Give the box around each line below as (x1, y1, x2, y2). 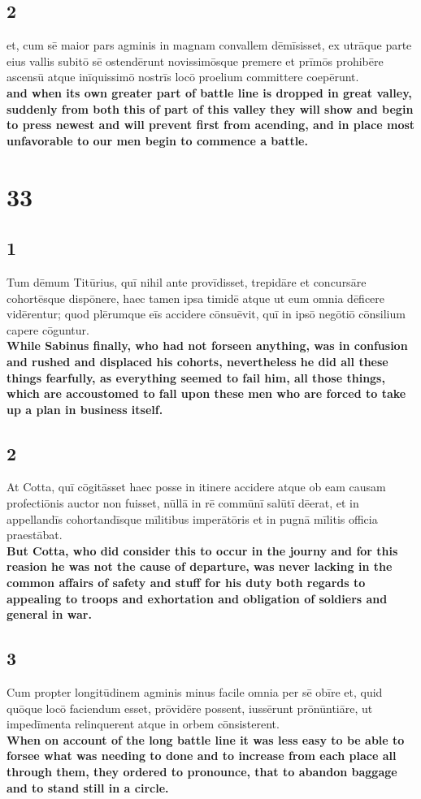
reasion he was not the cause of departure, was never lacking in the (7, 558, 393, 575)
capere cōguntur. (7, 321, 89, 338)
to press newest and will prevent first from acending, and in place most (7, 116, 415, 133)
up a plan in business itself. (7, 400, 163, 417)
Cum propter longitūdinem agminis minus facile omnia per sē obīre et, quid (7, 684, 383, 701)
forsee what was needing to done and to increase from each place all (7, 747, 397, 764)
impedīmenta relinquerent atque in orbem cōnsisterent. (7, 715, 280, 732)
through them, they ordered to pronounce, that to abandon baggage (7, 763, 397, 780)
